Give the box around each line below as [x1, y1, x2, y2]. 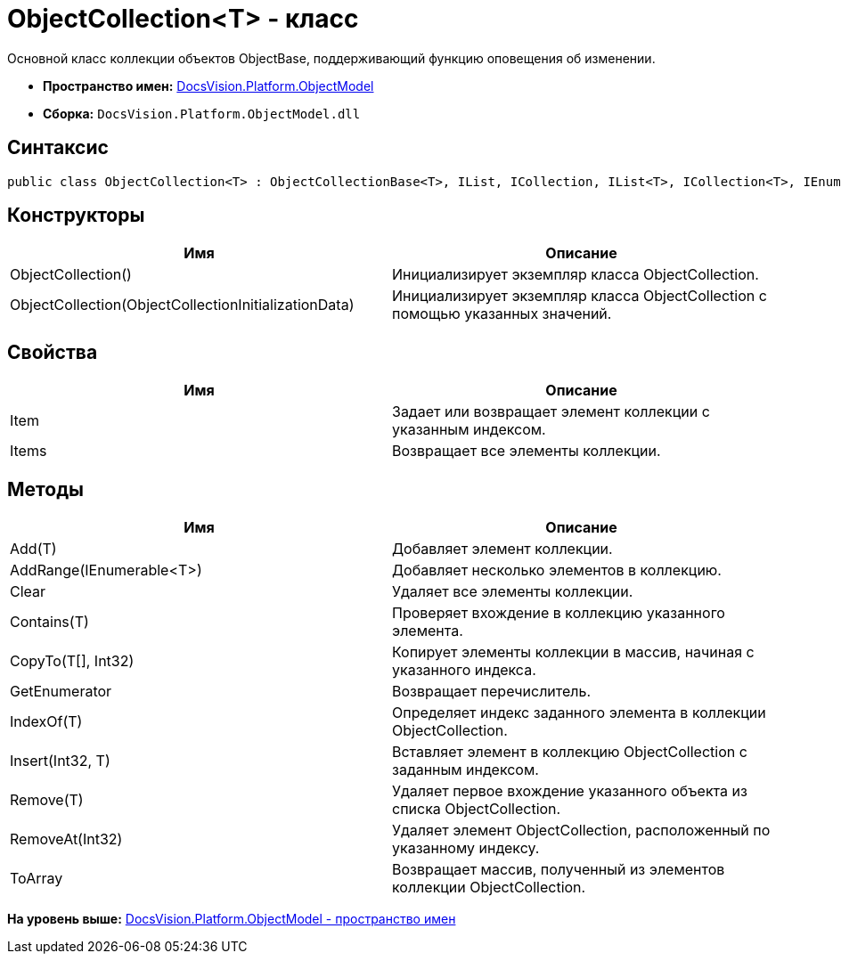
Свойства [7, 340, 98, 363]
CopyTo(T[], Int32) [10, 652, 135, 671]
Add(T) [10, 540, 57, 558]
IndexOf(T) [10, 713, 83, 731]
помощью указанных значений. [392, 305, 612, 323]
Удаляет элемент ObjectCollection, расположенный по [392, 821, 771, 840]
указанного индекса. [392, 661, 536, 680]
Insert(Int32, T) [10, 752, 110, 770]
